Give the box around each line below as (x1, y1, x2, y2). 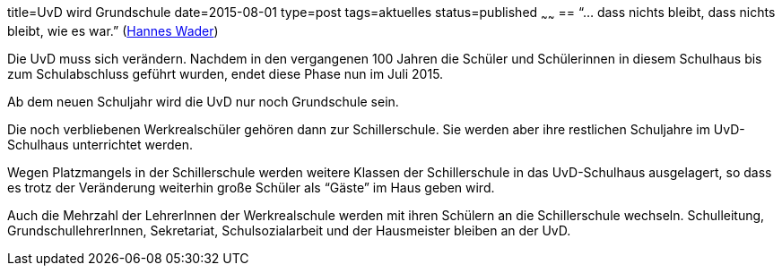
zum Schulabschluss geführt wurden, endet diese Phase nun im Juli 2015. (7, 65, 444, 81)
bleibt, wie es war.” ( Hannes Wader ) (7, 22, 219, 38)
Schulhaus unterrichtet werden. (7, 136, 193, 152)
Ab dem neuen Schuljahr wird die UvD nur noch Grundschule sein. (7, 93, 399, 109)
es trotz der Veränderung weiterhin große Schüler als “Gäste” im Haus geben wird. (7, 179, 495, 195)
